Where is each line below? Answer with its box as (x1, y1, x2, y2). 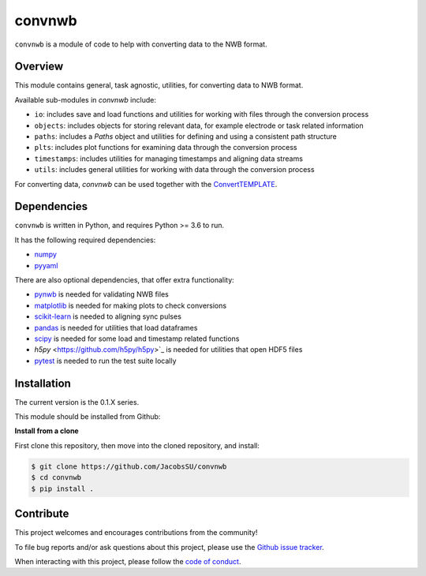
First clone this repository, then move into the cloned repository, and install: (14, 440, 260, 450)
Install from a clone (14, 426, 79, 436)
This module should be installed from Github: (14, 412, 161, 421)
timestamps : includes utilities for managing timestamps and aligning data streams (34, 154, 304, 163)
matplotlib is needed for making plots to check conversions (34, 301, 227, 310)
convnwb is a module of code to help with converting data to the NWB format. (14, 39, 267, 49)
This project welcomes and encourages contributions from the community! (14, 528, 258, 537)
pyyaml (34, 260, 58, 270)
